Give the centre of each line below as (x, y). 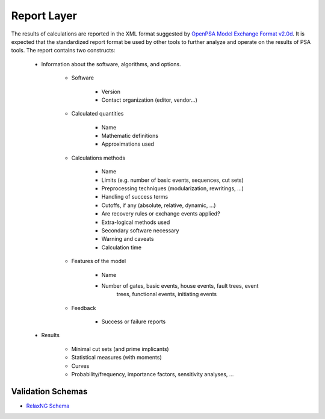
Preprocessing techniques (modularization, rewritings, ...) (172, 188)
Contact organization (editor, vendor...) (150, 100)
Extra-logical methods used (136, 222)
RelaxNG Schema (48, 406)
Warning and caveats (128, 239)
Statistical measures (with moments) (116, 358)
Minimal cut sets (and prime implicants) (120, 349)
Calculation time (121, 247)
